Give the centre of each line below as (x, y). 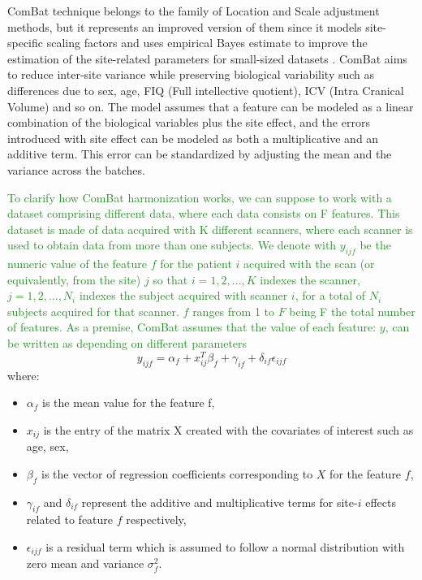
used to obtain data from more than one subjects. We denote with (172, 245)
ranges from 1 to (234, 311)
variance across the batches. (76, 169)
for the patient (196, 264)
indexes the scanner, (310, 279)
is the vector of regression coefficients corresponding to (177, 473)
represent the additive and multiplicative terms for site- (220, 502)
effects (381, 502)
